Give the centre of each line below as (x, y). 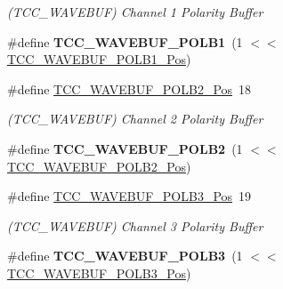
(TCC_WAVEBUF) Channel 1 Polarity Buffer (135, 12)
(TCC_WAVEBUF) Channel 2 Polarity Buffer (135, 119)
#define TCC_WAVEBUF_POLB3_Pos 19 (129, 196)
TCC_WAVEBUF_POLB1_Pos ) (99, 59)
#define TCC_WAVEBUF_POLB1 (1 (125, 41)
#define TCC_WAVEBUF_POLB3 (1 (125, 256)
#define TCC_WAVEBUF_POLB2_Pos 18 (129, 88)
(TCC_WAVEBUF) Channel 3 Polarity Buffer (135, 225)
